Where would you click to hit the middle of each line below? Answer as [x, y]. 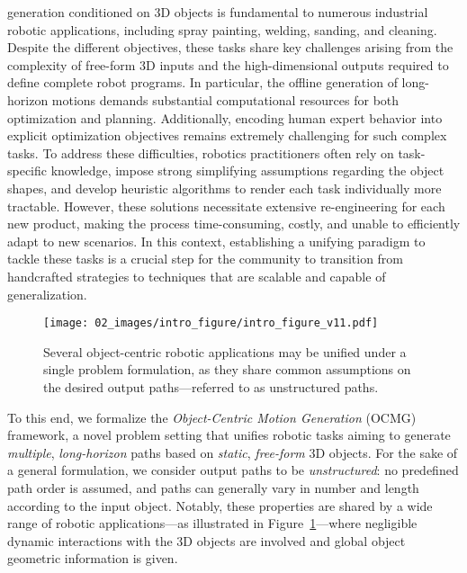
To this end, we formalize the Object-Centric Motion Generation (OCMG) [212, 417]
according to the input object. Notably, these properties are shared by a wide [220, 505]
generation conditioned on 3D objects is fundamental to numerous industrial [218, 12]
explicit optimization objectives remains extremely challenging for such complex [227, 135]
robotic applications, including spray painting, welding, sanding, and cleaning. [222, 29]
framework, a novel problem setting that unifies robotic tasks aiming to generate [229, 435]
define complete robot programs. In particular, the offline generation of [202, 82]
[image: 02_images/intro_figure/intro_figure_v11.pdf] [211, 323]
